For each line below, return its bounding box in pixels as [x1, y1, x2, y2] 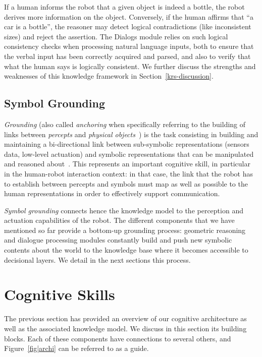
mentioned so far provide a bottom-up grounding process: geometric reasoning [4, 224, 246, 235]
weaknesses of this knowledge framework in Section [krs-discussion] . [4, 71, 214, 81]
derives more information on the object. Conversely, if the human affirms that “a [4, 11, 253, 22]
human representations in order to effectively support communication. [4, 188, 220, 199]
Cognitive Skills [4, 284, 115, 305]
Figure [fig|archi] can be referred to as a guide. [4, 343, 149, 353]
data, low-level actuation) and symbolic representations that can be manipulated [4, 148, 254, 159]
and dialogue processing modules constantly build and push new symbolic [4, 234, 232, 245]
